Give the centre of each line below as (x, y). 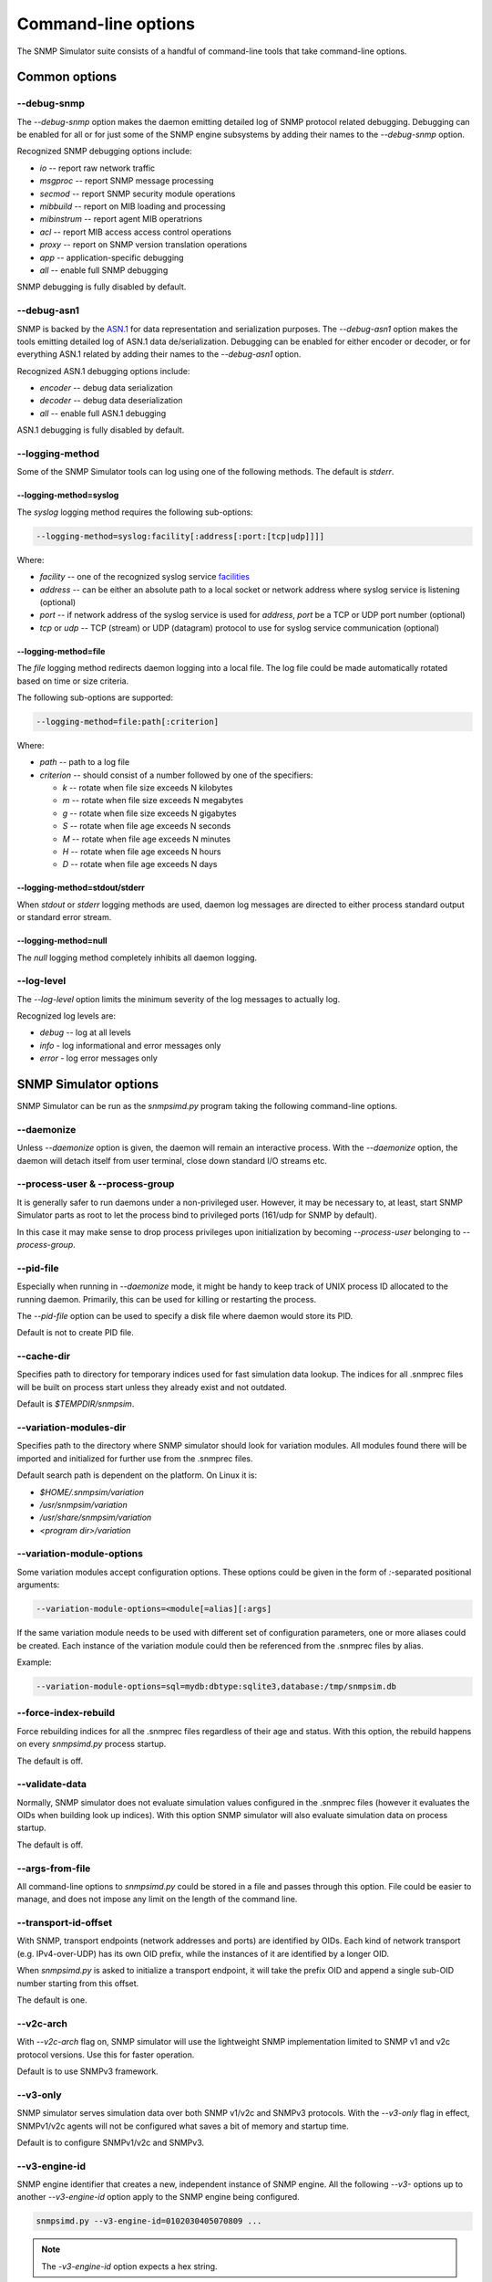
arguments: (38, 1585)
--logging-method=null (62, 941)
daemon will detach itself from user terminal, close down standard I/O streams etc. (172, 1160)
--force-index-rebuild (66, 1713)
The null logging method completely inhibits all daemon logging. (137, 958)
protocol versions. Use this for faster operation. (106, 2055)
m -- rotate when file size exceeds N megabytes (153, 801)
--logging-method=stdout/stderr (81, 888)
